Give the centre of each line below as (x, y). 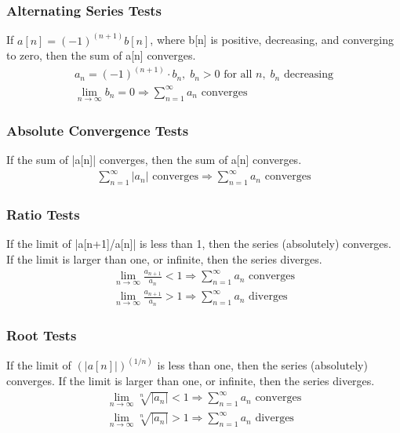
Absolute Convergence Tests (98, 130)
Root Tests (42, 335)
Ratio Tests (43, 215)
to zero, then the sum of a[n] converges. (101, 55)
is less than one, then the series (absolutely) (262, 365)
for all (238, 75)
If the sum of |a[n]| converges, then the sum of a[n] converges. (154, 160)
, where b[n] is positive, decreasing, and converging (272, 40)
